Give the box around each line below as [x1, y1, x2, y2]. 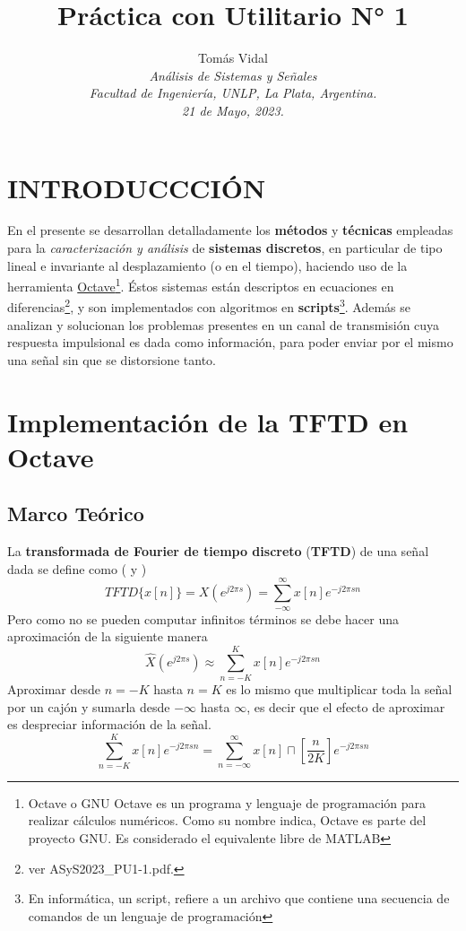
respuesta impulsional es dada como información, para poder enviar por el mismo [7, 333, 453, 352]
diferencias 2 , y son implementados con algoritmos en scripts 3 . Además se [7, 295, 410, 317]
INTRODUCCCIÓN [7, 169, 266, 205]
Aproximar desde [7, 679, 100, 698]
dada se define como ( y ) [7, 559, 147, 578]
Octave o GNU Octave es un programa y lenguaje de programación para [28, 793, 427, 812]
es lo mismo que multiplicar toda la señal [226, 679, 453, 698]
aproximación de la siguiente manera [7, 627, 208, 646]
